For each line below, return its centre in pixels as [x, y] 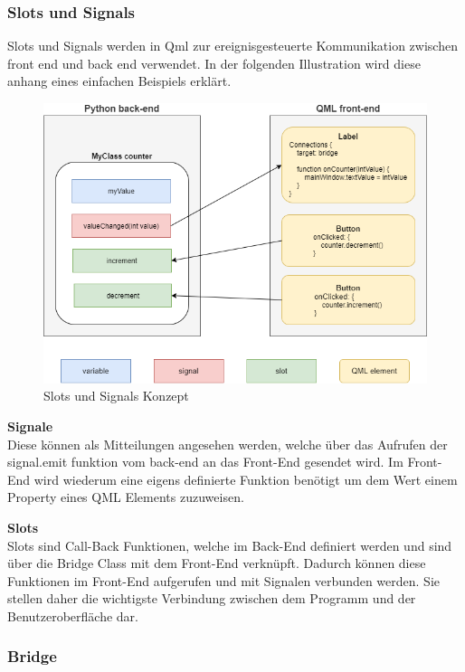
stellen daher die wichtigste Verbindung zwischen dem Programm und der [212, 598]
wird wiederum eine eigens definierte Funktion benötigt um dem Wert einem [246, 479]
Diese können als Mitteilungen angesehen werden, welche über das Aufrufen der [228, 444]
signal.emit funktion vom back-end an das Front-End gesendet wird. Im [205, 462]
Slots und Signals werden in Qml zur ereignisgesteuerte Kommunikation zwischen [232, 46]
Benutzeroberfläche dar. [73, 615]
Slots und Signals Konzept [116, 396]
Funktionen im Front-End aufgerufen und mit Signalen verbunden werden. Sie [224, 580]
